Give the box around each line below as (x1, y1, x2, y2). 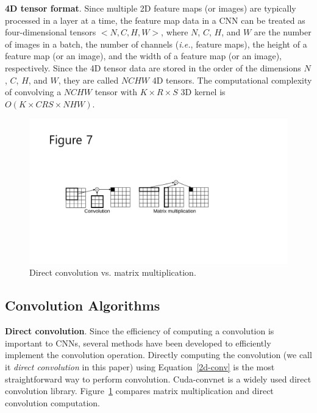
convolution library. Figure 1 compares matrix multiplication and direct (5, 384, 274, 397)
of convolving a (5, 85, 62, 98)
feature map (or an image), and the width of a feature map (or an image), (5, 49, 282, 62)
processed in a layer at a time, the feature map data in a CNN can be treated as (5, 13, 305, 26)
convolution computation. (5, 396, 100, 409)
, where (161, 26, 188, 38)
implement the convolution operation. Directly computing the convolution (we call (5, 348, 312, 361)
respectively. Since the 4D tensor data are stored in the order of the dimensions (5, 61, 301, 74)
